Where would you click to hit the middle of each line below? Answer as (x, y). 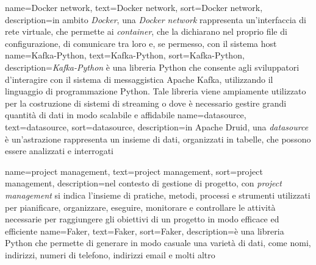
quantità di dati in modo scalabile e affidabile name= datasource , (126, 115)
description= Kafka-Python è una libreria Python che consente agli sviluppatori (152, 67)
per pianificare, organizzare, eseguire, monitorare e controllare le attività (140, 207)
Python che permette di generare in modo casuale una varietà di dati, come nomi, (158, 243)
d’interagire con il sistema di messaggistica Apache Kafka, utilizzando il (139, 79)
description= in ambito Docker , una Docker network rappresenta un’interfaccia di (156, 19)
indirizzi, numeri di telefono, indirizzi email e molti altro (110, 254)
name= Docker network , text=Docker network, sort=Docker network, (134, 7)
